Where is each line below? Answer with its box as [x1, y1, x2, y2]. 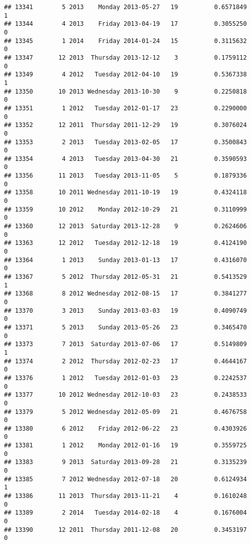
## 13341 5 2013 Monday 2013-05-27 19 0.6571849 [4, 4, 247, 11]
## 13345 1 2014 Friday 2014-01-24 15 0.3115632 [4, 37, 247, 45]
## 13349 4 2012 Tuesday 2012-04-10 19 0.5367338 [4, 71, 247, 78]
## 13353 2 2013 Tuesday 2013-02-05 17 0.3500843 [4, 138, 247, 146]
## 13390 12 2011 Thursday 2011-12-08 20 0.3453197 [4, 526, 247, 533]
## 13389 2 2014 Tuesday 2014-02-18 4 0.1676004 [4, 509, 247, 517]
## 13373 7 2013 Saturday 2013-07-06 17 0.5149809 [4, 341, 247, 348]
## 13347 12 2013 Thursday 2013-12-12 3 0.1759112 [4, 54, 247, 61]
